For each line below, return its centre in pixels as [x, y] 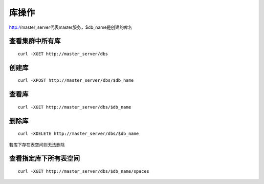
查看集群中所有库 [35, 41]
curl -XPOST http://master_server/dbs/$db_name [76, 81]
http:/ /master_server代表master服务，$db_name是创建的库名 [71, 27]
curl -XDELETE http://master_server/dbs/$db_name [78, 134]
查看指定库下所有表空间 [44, 158]
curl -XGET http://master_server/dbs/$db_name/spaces [83, 171]
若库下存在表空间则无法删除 [37, 145]
